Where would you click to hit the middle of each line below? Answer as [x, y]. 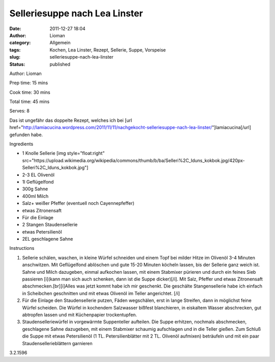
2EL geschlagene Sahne [48, 239]
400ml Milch [35, 196]
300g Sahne [35, 189]
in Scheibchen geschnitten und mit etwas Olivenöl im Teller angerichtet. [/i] [101, 293]
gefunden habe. [26, 135]
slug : [15, 57]
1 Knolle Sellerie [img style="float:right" [63, 153]
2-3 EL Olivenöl [38, 175]
